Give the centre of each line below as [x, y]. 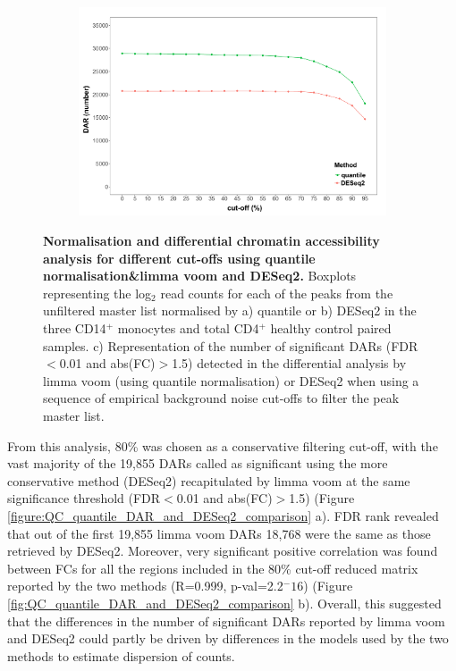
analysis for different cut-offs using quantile [179, 258]
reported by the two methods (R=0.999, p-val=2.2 [145, 586]
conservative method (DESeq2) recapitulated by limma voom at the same [209, 480]
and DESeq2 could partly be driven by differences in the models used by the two [228, 638]
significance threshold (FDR [84, 498]
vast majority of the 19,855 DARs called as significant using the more [198, 463]
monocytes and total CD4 [188, 328]
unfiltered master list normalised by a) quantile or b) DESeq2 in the [230, 310]
